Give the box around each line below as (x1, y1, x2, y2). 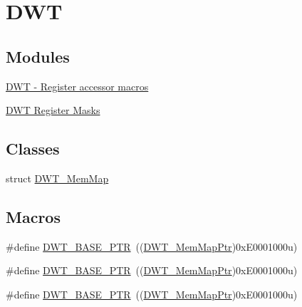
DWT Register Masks (6, 103, 100, 118)
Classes (6, 137, 60, 160)
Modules (6, 45, 70, 67)
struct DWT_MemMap (6, 170, 109, 185)
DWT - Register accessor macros (6, 78, 149, 93)
